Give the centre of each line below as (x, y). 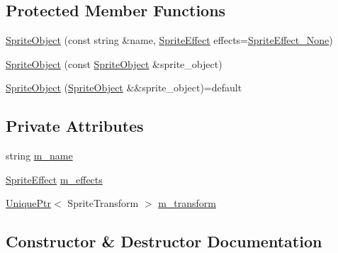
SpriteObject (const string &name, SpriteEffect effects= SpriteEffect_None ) (169, 40)
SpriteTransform (103, 203)
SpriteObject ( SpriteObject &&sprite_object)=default (124, 88)
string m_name (39, 156)
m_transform (187, 203)
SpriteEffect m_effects (54, 179)
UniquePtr (29, 203)
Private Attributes (75, 126)
